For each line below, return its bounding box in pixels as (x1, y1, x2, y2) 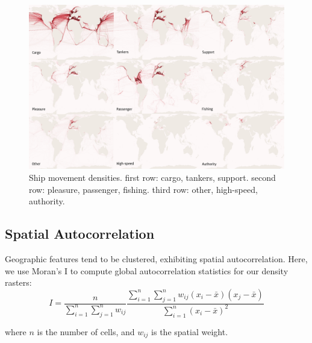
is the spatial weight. (151, 325, 228, 338)
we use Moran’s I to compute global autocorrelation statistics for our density (5, 264, 289, 277)
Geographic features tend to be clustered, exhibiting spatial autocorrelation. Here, (5, 253, 308, 265)
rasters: (5, 276, 32, 289)
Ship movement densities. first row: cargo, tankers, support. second (29, 171, 276, 184)
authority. (29, 195, 65, 207)
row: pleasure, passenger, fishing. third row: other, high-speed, (29, 183, 258, 195)
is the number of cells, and (37, 325, 135, 338)
